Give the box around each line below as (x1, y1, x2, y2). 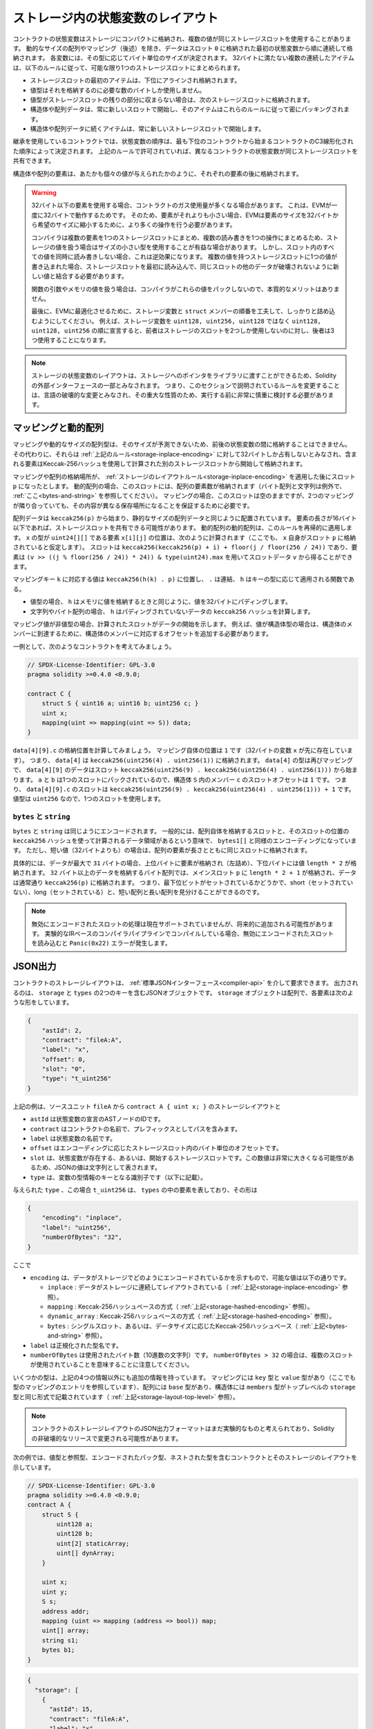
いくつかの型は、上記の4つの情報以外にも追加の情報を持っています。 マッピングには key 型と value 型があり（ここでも (12, 1373, 356, 1381)
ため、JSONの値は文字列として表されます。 (35, 1163, 162, 1172)
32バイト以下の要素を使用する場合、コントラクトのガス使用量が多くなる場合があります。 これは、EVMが (31, 201, 332, 210)
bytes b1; (41, 1646, 75, 1654)
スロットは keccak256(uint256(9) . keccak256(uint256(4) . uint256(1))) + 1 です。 (77, 785, 355, 793)
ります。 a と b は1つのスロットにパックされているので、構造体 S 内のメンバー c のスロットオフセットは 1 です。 (12, 775, 334, 784)
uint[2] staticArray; (56, 1540, 130, 1547)
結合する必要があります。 (55, 272, 128, 280)
